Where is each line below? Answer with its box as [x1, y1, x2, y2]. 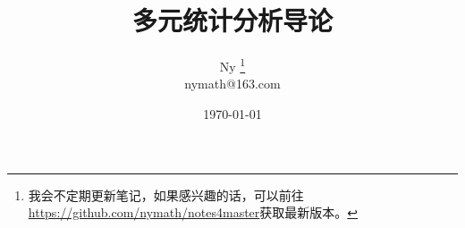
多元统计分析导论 [131, 2, 333, 38]
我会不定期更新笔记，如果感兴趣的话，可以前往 [28, 185, 304, 204]
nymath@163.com [184, 74, 281, 93]
